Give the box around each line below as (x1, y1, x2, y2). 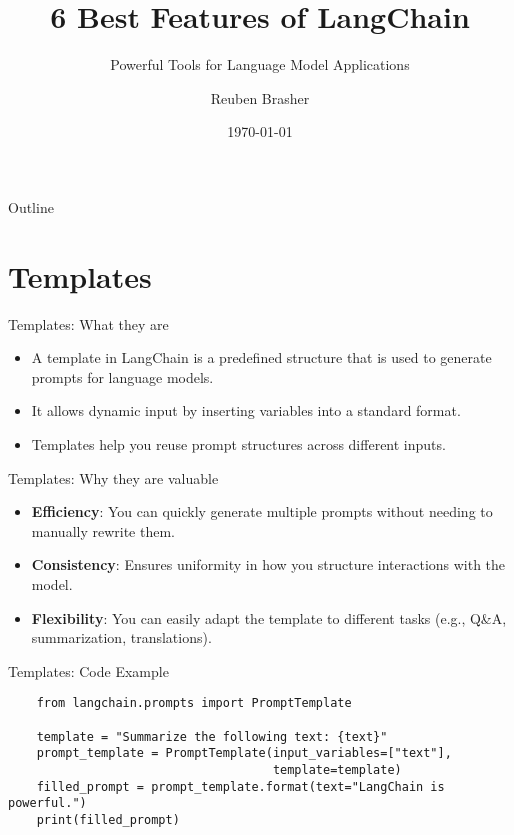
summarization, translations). (31, 627, 212, 648)
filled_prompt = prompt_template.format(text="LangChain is (36, 779, 445, 794)
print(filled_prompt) (36, 812, 180, 827)
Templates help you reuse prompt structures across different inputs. (31, 434, 446, 454)
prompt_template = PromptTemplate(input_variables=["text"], (36, 746, 452, 761)
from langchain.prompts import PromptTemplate (36, 696, 352, 711)
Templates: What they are (8, 313, 169, 334)
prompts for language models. (31, 366, 214, 387)
